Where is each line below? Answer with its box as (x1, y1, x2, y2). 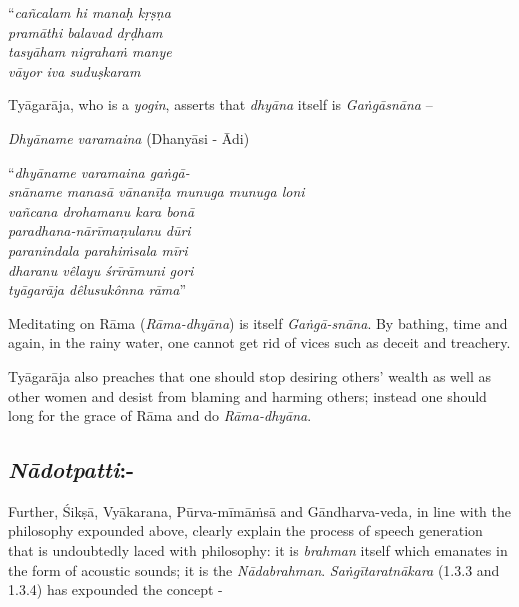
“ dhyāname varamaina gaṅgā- (8, 161, 190, 182)
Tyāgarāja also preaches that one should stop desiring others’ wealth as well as (8, 365, 491, 386)
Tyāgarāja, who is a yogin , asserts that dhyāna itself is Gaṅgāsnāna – (8, 94, 433, 115)
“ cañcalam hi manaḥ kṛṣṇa (8, 2, 171, 22)
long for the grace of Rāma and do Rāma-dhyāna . (8, 405, 312, 426)
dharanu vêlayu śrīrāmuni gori (8, 259, 194, 280)
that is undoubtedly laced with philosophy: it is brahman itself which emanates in (8, 540, 508, 561)
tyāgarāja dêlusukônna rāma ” (8, 279, 187, 300)
